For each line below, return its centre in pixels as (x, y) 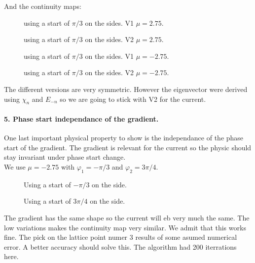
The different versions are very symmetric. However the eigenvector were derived (126, 89)
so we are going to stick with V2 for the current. (133, 99)
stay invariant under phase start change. (65, 157)
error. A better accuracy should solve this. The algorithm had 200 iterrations (120, 246)
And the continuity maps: (43, 6)
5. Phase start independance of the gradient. (81, 118)
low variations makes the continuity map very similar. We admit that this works (125, 227)
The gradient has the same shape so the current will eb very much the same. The (127, 217)
